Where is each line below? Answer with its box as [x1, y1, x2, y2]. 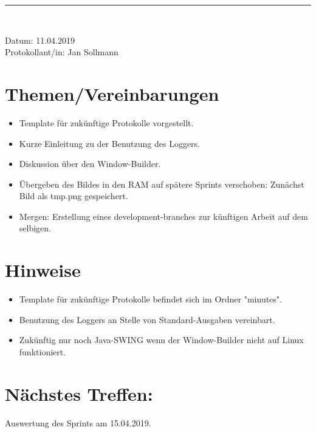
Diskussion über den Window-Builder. [19, 157, 161, 170]
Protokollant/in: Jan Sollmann [5, 46, 118, 58]
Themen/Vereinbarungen [5, 81, 219, 106]
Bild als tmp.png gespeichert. [19, 189, 128, 202]
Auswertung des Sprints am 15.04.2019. [5, 416, 151, 429]
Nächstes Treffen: [5, 381, 153, 406]
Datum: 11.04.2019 [5, 33, 75, 46]
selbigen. [19, 222, 51, 234]
